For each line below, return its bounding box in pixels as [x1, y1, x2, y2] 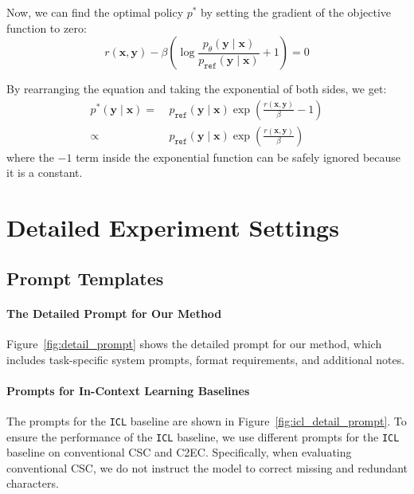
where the [6, 148, 54, 165]
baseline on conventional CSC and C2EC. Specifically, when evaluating [6, 444, 352, 461]
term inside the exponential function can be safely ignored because [76, 148, 401, 165]
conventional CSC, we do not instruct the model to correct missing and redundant [6, 459, 408, 476]
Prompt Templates [6, 265, 164, 290]
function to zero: [6, 19, 87, 36]
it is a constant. [6, 164, 83, 181]
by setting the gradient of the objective [201, 4, 392, 20]
